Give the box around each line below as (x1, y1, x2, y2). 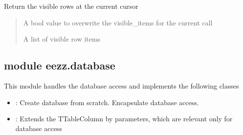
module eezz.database (4, 58, 115, 73)
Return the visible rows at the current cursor (4, 1, 138, 11)
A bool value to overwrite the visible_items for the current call (23, 17, 213, 27)
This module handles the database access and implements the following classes (4, 80, 239, 90)
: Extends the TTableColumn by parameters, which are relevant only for (15, 113, 233, 124)
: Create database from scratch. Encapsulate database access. (15, 97, 199, 107)
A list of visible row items (23, 34, 101, 44)
